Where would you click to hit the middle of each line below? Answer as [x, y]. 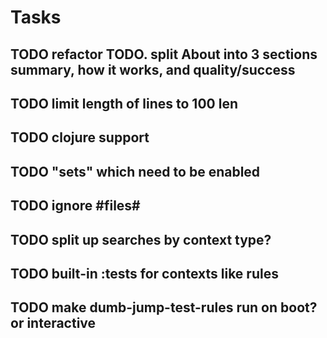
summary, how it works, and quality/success [153, 69]
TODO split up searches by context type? [141, 239]
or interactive [53, 323]
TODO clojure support [80, 137]
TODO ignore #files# [75, 206]
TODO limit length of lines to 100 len [124, 103]
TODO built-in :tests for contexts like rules [144, 273]
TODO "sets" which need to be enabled [135, 171]
